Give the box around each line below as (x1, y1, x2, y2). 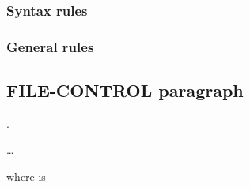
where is (6, 168, 46, 185)
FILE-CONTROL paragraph (6, 78, 244, 103)
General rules (6, 36, 94, 56)
